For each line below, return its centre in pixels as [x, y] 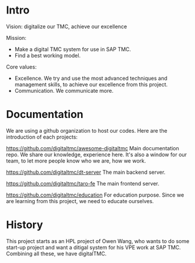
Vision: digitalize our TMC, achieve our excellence [67, 26]
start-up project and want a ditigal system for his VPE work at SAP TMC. [93, 247]
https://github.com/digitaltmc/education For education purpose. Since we [95, 195]
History [25, 225]
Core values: [21, 67]
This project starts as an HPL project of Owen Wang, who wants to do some [98, 241]
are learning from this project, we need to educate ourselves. [80, 201]
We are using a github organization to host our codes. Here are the [87, 130]
